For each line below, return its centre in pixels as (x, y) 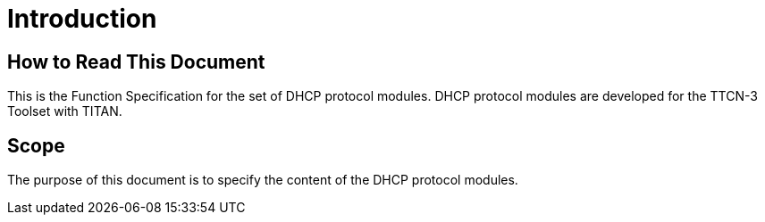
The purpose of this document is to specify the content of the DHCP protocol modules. (263, 180)
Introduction (82, 19)
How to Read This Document (136, 62)
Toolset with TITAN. (65, 111)
